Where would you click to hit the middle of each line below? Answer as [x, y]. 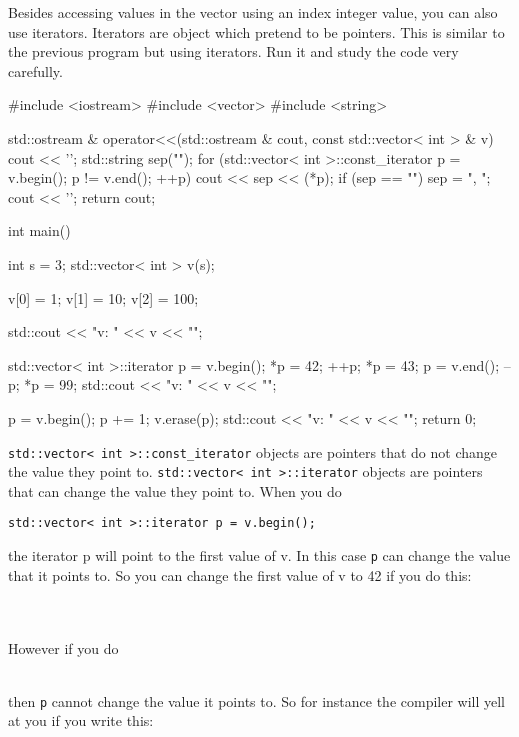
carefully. [35, 70]
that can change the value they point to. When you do [175, 490]
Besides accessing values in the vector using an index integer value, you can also [253, 12]
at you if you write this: [81, 720]
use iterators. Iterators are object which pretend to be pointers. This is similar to [256, 31]
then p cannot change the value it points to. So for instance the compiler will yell [257, 700]
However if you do [63, 647]
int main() [39, 230]
